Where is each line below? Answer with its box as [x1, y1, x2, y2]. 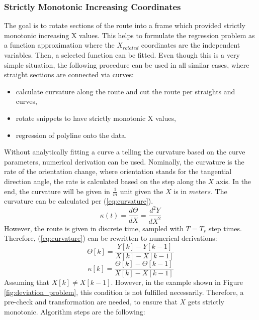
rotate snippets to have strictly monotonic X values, [16, 112, 176, 123]
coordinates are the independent [141, 40, 240, 50]
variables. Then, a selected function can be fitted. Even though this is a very [4, 50, 240, 60]
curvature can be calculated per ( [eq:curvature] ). [4, 196, 153, 206]
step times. [208, 223, 242, 233]
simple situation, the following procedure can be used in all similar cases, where [4, 59, 249, 70]
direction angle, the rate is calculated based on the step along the [4, 176, 206, 186]
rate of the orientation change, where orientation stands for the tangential [4, 166, 232, 177]
